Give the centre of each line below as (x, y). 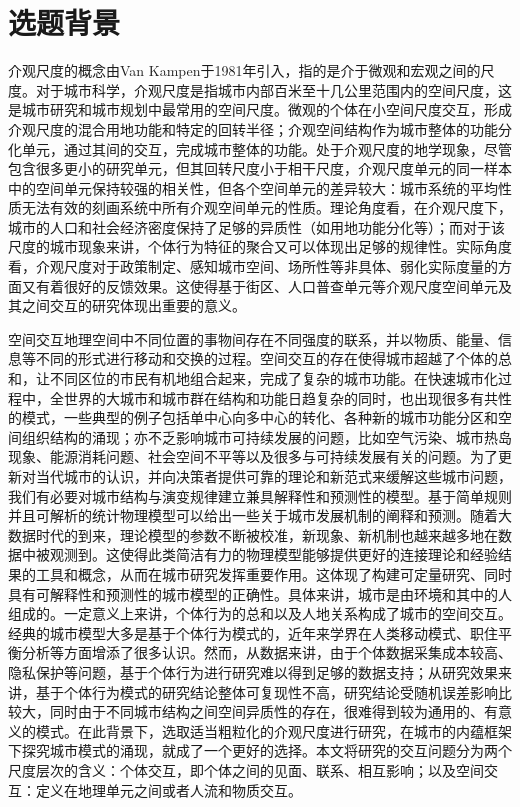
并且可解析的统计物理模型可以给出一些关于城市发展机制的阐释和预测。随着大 (260, 515)
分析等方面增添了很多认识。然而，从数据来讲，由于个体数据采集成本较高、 (266, 652)
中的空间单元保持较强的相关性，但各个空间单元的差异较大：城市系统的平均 (253, 187)
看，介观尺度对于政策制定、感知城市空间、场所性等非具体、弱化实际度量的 (253, 266)
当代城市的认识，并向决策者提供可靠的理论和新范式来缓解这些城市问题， (273, 476)
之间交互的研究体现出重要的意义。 (133, 305)
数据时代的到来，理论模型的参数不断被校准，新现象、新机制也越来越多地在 (253, 534)
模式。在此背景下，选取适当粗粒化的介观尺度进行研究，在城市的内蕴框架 (273, 730)
